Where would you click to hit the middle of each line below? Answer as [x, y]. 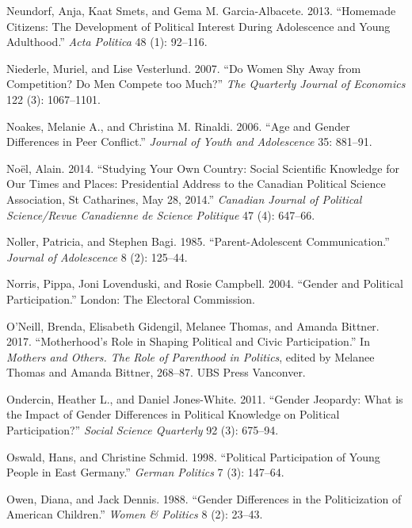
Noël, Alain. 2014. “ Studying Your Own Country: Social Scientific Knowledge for [203, 168]
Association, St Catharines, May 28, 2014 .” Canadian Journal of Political [184, 199]
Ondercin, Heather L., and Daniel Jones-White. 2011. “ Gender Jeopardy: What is [205, 398]
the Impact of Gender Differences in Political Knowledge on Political [173, 414]
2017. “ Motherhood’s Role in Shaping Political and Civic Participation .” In [188, 341]
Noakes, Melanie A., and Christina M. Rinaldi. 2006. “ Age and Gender [178, 126]
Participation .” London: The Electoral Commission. [131, 298]
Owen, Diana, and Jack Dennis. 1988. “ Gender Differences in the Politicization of [204, 498]
